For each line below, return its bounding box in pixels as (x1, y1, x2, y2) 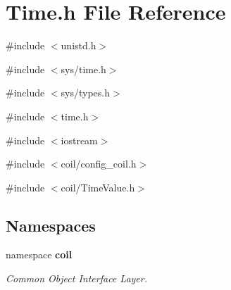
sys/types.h (61, 85, 111, 100)
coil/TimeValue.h (61, 179, 135, 194)
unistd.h (61, 38, 96, 53)
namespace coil (6, 247, 73, 262)
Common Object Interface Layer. (6, 271, 147, 286)
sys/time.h (61, 61, 106, 76)
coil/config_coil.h (61, 156, 137, 171)
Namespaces (6, 214, 96, 236)
